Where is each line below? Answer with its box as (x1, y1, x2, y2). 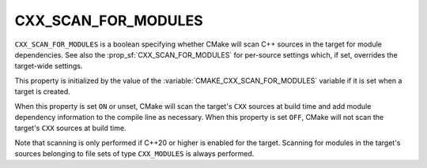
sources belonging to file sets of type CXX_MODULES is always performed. (14, 149, 255, 159)
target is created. (14, 87, 70, 96)
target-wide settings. (14, 62, 83, 71)
